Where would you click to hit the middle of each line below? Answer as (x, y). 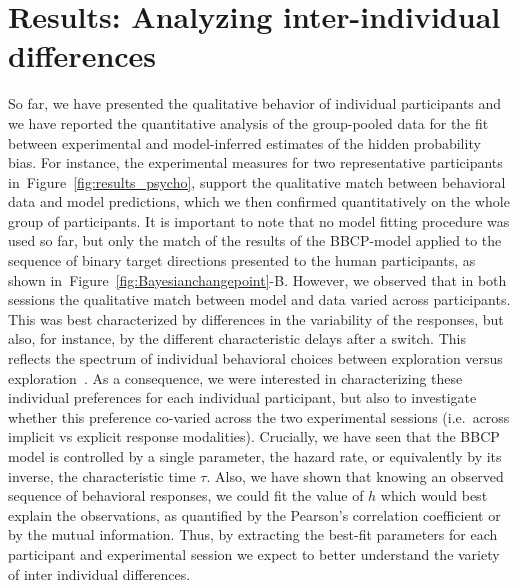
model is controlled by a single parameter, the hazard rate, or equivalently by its (255, 456)
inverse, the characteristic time (102, 475)
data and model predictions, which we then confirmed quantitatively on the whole (259, 201)
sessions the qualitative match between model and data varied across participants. (259, 299)
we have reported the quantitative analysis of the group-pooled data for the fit (248, 122)
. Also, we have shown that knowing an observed (355, 475)
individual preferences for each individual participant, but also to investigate (242, 397)
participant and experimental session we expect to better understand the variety (254, 553)
